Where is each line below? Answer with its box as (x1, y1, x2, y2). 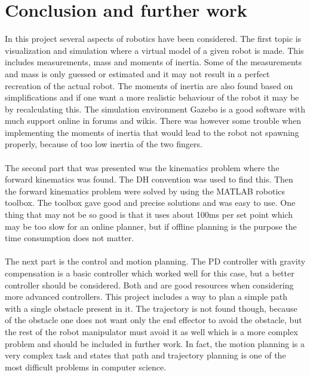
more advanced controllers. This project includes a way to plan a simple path (5, 290, 287, 303)
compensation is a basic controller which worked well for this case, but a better (5, 267, 294, 279)
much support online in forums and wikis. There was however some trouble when (5, 114, 302, 127)
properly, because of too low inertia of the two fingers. (5, 138, 202, 150)
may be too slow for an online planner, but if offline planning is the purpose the (5, 220, 297, 232)
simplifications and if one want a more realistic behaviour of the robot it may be (5, 91, 299, 104)
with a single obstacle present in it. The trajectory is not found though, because (5, 302, 297, 314)
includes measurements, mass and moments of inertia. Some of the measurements (5, 56, 302, 68)
